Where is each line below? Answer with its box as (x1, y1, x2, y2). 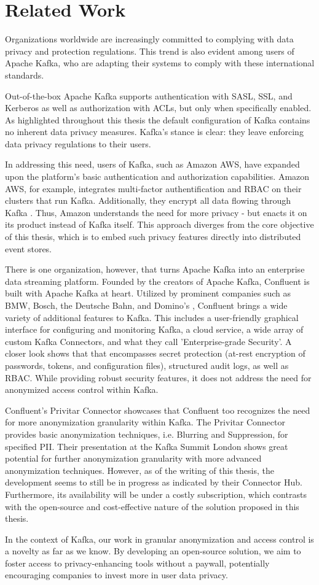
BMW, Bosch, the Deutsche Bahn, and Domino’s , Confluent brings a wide (5, 299, 288, 311)
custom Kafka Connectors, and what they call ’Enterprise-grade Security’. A (5, 335, 292, 347)
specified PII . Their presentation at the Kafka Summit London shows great (5, 440, 288, 452)
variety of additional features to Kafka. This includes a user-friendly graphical (5, 311, 299, 323)
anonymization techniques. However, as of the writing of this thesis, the (5, 463, 274, 476)
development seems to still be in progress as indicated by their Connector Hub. (5, 476, 302, 489)
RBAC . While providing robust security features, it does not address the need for (5, 371, 312, 384)
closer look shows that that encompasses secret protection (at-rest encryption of (5, 347, 305, 360)
